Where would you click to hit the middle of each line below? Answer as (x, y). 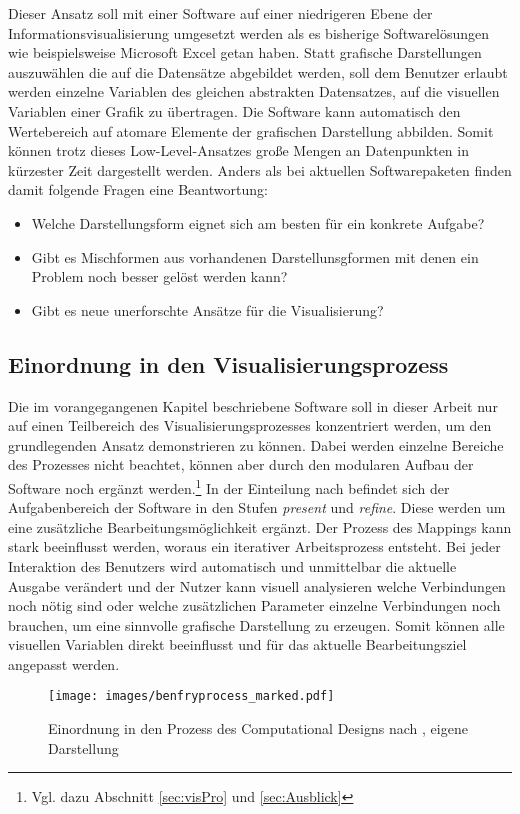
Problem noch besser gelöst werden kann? (159, 276)
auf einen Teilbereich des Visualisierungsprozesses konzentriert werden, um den (250, 425)
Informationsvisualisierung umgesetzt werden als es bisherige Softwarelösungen (249, 32)
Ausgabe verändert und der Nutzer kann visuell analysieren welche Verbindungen (257, 585)
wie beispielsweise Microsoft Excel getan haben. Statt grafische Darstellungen (245, 52)
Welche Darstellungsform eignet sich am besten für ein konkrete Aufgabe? (258, 222)
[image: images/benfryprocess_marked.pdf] (191, 696)
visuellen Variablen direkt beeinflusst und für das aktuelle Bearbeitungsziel (237, 644)
